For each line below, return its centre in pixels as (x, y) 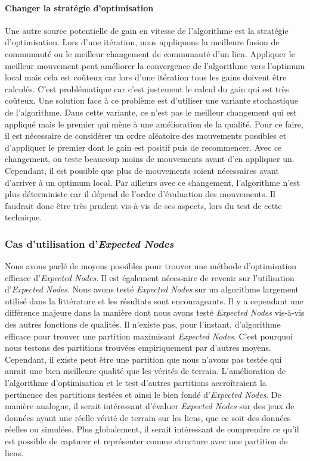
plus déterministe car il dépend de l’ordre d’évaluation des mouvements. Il (140, 194)
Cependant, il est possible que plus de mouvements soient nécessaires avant (142, 170)
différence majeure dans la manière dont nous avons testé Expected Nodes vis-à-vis (155, 312)
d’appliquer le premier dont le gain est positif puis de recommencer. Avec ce (143, 147)
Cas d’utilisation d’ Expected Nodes (89, 243)
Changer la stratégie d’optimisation (79, 7)
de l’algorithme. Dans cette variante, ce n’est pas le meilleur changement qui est (151, 112)
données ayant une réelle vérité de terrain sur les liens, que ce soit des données (148, 417)
